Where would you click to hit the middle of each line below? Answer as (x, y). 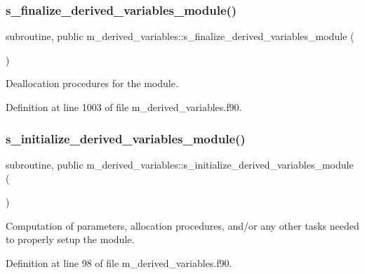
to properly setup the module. (70, 239)
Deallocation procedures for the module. (92, 83)
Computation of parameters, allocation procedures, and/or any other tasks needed (182, 225)
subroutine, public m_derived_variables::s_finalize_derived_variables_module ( (180, 36)
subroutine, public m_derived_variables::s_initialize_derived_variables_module (180, 164)
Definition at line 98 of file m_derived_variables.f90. (119, 262)
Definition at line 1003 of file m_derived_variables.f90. (124, 107)
